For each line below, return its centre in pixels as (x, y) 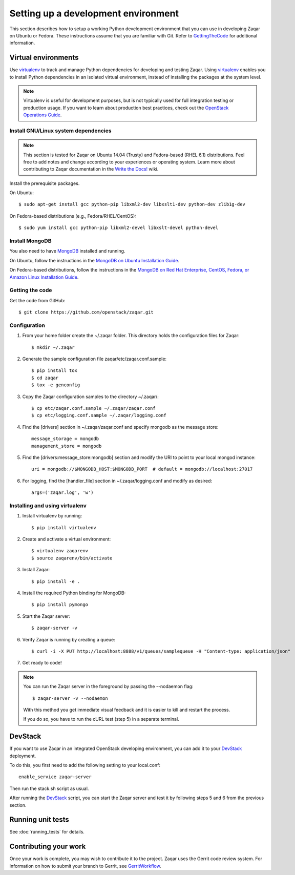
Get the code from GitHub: (37, 300)
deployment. (23, 756)
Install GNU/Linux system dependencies (60, 131)
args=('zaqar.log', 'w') (62, 493)
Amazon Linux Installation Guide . (44, 277)
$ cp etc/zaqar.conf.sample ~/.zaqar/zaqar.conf (93, 408)
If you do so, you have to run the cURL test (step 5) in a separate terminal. (101, 719)
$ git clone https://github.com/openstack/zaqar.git (86, 312)
